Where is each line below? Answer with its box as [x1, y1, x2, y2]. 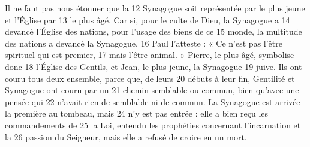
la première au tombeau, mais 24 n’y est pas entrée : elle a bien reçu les [5, 107, 269, 120]
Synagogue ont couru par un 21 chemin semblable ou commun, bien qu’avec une [5, 84, 299, 96]
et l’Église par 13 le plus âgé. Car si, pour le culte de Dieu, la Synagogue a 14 [5, 13, 290, 26]
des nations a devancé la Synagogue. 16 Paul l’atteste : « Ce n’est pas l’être [5, 36, 282, 49]
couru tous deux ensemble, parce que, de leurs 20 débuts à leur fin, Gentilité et [5, 72, 295, 84]
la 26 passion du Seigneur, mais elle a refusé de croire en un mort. [5, 130, 247, 143]
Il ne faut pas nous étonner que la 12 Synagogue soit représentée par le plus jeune [5, 2, 305, 14]
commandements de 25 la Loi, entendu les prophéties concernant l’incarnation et [5, 118, 301, 131]
